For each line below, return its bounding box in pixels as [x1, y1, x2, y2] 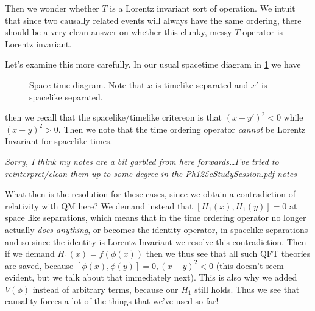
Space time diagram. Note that [29, 78, 145, 91]
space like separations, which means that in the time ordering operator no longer [5, 211, 306, 224]
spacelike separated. [29, 90, 103, 103]
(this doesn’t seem [216, 259, 284, 271]
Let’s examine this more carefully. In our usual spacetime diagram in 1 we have [5, 58, 301, 71]
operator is [242, 26, 283, 38]
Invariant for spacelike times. [5, 135, 113, 147]
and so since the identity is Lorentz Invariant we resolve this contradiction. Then [5, 235, 306, 248]
